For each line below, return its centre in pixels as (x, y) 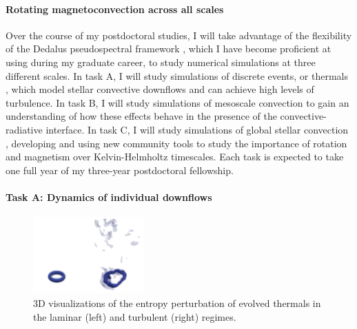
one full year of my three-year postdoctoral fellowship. (120, 170)
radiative (24, 129)
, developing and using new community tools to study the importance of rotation (176, 143)
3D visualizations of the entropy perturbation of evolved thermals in (177, 303)
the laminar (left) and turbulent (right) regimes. (135, 316)
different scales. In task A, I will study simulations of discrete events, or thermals (177, 75)
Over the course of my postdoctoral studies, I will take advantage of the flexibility (179, 35)
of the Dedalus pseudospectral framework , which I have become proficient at (169, 49)
